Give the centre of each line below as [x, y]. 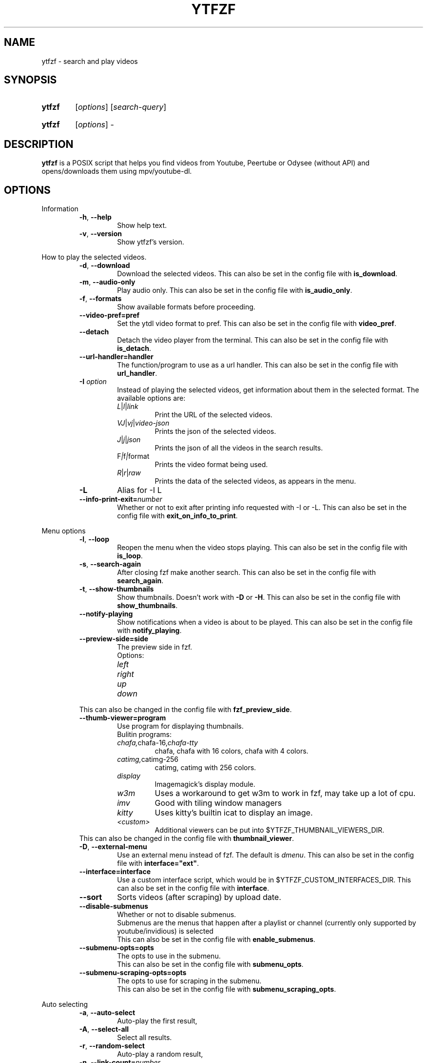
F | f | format [133, 456]
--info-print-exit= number [121, 499]
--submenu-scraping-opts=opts [133, 973]
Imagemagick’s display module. [205, 784]
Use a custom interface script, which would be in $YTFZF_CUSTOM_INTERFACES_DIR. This [264, 880]
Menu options [64, 531]
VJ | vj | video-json [143, 423]
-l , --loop [94, 539]
